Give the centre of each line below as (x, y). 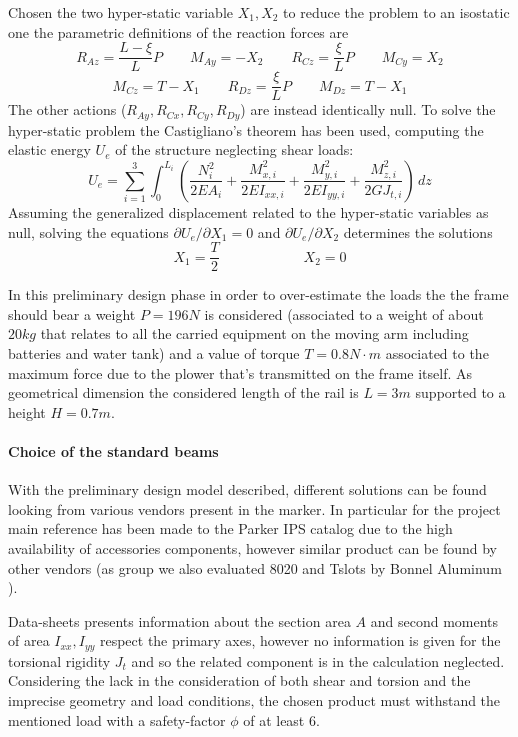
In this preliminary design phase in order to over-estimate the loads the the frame (258, 294)
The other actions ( (67, 109)
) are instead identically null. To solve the (368, 109)
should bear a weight (72, 313)
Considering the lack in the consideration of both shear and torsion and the (239, 680)
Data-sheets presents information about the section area (179, 620)
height (27, 411)
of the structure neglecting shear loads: (234, 149)
